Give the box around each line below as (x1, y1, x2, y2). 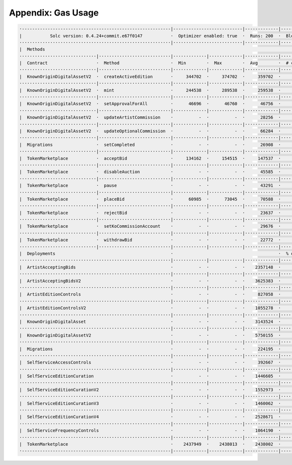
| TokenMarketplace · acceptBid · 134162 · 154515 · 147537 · (19, 156, 281, 161)
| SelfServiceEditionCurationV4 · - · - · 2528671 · (19, 414, 281, 420)
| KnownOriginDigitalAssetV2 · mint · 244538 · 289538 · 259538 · (19, 88, 281, 93)
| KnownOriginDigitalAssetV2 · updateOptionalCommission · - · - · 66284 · (19, 128, 281, 134)
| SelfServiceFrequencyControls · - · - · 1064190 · (19, 428, 281, 433)
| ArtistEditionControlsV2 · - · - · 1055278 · (19, 305, 281, 311)
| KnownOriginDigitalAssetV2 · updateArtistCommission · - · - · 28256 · (19, 115, 281, 120)
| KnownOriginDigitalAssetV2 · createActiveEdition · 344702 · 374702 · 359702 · (19, 73, 281, 79)
